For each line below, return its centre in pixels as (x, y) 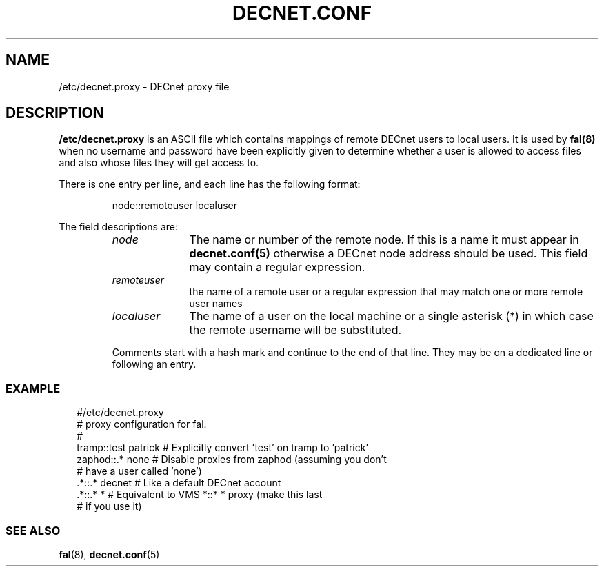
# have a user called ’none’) (139, 471)
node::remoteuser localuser (175, 206)
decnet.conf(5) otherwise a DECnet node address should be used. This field (389, 254)
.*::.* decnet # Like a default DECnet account (179, 483)
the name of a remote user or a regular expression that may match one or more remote (386, 292)
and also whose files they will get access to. (159, 163)
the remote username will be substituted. (295, 330)
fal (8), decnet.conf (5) (109, 554)
